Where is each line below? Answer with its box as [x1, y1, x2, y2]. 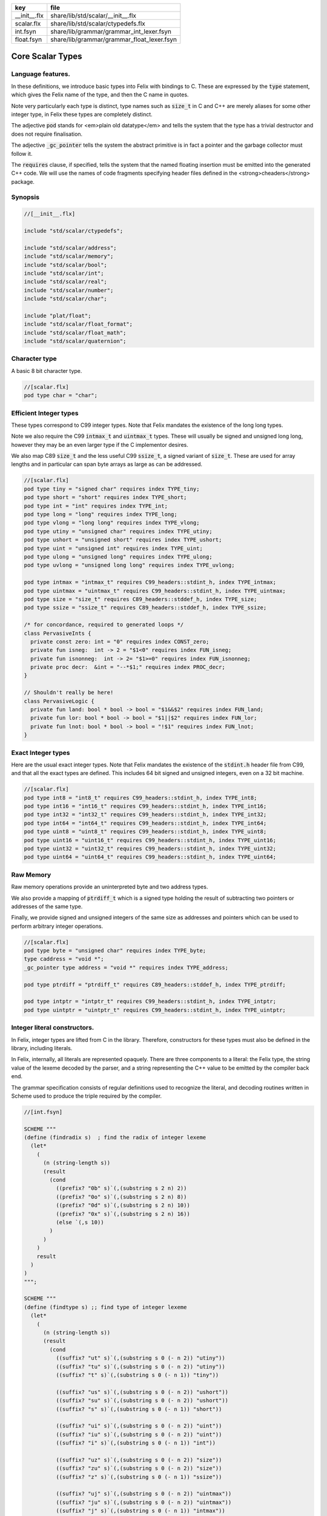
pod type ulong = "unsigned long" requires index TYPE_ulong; [24, 553, 213, 560]
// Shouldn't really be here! [24, 689, 114, 696]
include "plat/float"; [24, 312, 91, 319]
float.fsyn [15, 35, 42, 44]
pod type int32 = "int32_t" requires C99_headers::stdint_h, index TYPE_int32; [24, 811, 267, 818]
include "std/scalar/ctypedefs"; [24, 227, 124, 234]
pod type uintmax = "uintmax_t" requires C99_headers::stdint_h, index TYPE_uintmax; [24, 587, 286, 594]
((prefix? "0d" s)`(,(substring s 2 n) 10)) [55, 1202, 190, 1209]
